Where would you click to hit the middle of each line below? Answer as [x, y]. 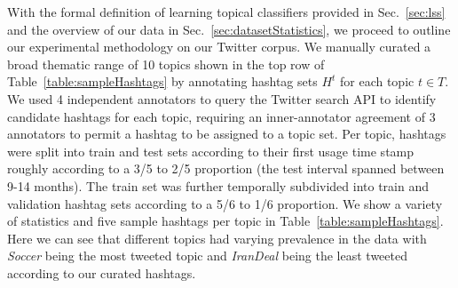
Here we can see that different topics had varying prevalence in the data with [217, 238]
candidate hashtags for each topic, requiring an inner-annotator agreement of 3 [221, 116]
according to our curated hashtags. [102, 272]
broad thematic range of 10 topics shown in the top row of [166, 64]
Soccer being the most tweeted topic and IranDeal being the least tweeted [207, 256]
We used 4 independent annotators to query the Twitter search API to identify [222, 98]
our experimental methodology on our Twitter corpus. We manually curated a [219, 47]
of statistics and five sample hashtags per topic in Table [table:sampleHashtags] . [225, 221]
